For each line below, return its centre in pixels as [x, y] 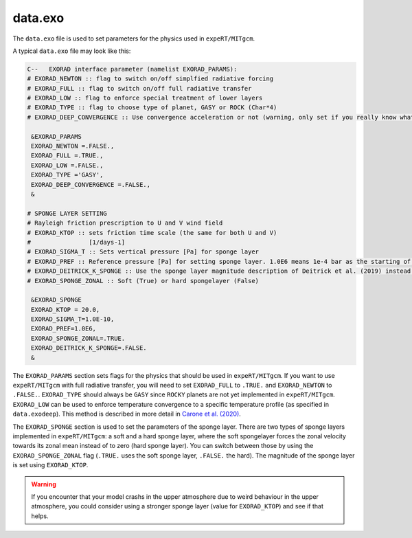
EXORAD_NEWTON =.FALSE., [73, 146]
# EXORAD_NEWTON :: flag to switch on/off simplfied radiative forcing [150, 79]
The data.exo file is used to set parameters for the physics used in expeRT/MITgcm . [134, 38]
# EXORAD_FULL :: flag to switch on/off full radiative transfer [139, 88]
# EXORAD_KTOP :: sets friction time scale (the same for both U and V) [152, 233]
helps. [40, 516]
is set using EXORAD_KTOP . [50, 465]
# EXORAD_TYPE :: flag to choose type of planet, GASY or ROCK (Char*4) [152, 108]
